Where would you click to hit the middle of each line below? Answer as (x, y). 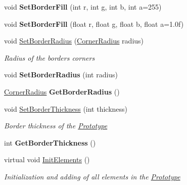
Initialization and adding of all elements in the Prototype (92, 176)
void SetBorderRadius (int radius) (61, 75)
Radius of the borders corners (50, 57)
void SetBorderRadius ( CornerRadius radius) (74, 41)
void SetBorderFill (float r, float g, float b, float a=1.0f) (94, 24)
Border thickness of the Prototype (56, 126)
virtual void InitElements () (47, 159)
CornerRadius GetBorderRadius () (62, 91)
